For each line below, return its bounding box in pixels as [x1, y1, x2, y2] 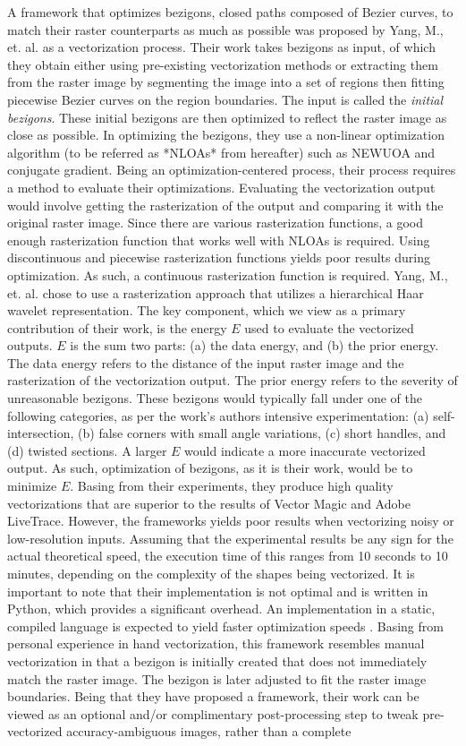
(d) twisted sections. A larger [7, 441, 167, 459]
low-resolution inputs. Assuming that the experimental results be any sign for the [7, 528, 453, 547]
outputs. [7, 336, 53, 355]
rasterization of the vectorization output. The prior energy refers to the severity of [7, 371, 458, 390]
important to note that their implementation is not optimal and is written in [7, 581, 428, 600]
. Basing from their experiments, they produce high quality [70, 476, 394, 495]
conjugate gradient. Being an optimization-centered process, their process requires [7, 160, 456, 179]
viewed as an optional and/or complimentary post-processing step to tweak [7, 704, 419, 723]
